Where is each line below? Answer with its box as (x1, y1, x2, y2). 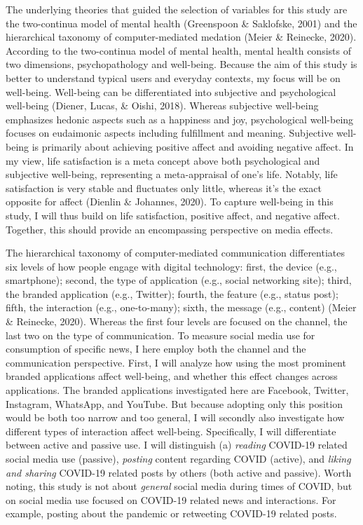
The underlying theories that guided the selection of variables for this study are (6, 2, 348, 16)
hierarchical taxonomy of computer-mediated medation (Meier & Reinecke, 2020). (6, 29, 357, 44)
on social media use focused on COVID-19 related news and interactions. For (6, 492, 336, 507)
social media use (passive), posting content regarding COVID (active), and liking (6, 451, 351, 465)
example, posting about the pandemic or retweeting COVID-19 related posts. (6, 506, 337, 521)
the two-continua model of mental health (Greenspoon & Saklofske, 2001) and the (6, 15, 357, 30)
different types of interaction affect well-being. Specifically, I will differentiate (6, 423, 336, 438)
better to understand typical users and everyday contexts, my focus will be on (6, 70, 341, 85)
